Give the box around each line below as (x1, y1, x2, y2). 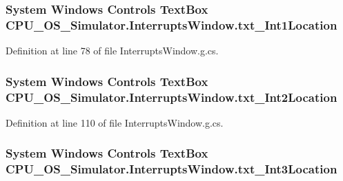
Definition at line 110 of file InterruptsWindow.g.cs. (6, 115, 224, 129)
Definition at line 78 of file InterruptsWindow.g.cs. (6, 43, 219, 58)
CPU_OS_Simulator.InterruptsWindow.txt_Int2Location (6, 88, 337, 105)
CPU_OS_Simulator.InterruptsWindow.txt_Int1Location (6, 16, 337, 33)
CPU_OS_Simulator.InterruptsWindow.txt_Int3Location (6, 160, 337, 178)
